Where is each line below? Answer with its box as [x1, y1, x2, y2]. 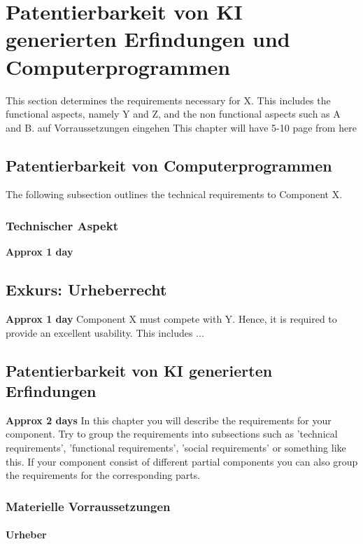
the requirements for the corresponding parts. [6, 468, 201, 482]
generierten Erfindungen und [6, 25, 290, 53]
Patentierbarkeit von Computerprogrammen [6, 154, 332, 176]
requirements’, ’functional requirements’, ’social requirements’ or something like [6, 440, 346, 455]
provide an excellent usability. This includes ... [6, 325, 204, 340]
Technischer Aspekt [6, 217, 118, 234]
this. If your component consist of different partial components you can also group [6, 454, 358, 468]
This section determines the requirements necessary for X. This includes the [6, 92, 331, 107]
